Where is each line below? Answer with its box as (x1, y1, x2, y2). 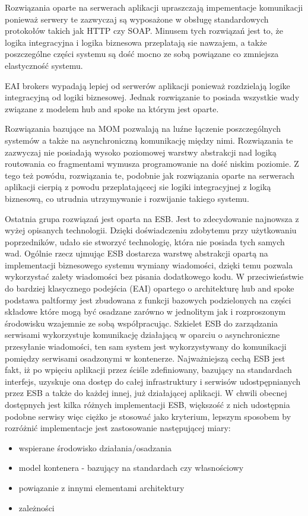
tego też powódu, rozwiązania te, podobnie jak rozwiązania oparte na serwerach (5, 169, 294, 181)
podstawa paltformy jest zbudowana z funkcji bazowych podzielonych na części (5, 293, 291, 306)
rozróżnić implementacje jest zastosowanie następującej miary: (5, 422, 231, 434)
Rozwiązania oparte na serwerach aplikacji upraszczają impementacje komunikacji (5, 1, 303, 13)
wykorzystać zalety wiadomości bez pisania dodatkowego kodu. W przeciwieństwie (5, 270, 304, 283)
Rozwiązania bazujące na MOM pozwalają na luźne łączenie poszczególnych (5, 122, 281, 135)
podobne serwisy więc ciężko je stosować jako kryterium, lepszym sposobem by (5, 410, 291, 422)
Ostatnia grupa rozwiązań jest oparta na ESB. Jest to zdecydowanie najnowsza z (5, 212, 299, 224)
